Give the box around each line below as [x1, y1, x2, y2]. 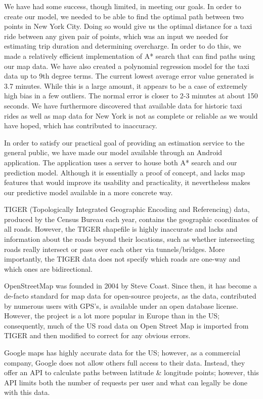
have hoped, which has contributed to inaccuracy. [4, 120, 157, 131]
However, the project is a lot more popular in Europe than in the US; [4, 310, 220, 321]
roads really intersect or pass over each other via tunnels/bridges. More [4, 243, 225, 254]
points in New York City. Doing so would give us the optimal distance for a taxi [4, 21, 252, 31]
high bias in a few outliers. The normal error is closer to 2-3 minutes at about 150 [4, 90, 258, 101]
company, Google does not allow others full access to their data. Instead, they [4, 357, 245, 368]
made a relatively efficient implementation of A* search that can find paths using [4, 50, 255, 61]
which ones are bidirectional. [4, 263, 93, 274]
